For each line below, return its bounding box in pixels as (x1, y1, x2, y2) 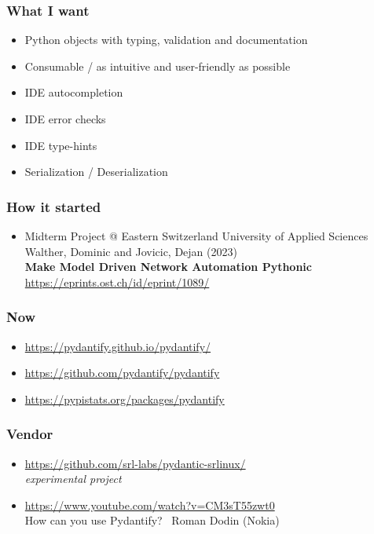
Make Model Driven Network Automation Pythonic (24, 258, 312, 275)
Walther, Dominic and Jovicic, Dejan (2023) (24, 243, 237, 259)
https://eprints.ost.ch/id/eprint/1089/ (24, 273, 210, 290)
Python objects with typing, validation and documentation (24, 31, 308, 48)
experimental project (24, 470, 122, 487)
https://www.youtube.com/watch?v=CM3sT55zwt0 (24, 496, 275, 513)
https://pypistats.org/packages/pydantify (24, 390, 225, 407)
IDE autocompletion (24, 84, 123, 101)
